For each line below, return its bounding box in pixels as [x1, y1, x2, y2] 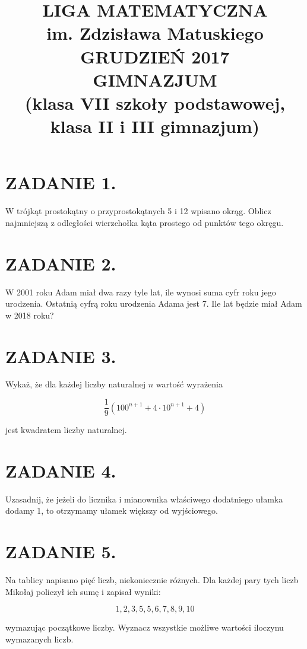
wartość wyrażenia [156, 378, 223, 390]
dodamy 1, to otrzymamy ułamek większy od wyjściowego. [5, 504, 218, 517]
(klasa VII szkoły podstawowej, [24, 90, 286, 114]
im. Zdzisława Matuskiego [46, 21, 264, 45]
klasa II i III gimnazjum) [50, 114, 260, 138]
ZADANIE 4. [5, 458, 116, 482]
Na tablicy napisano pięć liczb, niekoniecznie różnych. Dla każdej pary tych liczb [5, 574, 299, 586]
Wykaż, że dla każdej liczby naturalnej [5, 378, 146, 390]
